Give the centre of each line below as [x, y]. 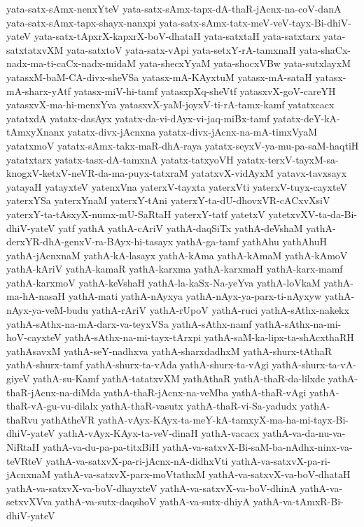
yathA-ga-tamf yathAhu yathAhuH [251, 241]
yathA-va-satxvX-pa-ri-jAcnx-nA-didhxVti [137, 460]
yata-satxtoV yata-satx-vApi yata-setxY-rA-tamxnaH [181, 49]
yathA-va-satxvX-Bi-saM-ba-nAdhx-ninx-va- [257, 447]
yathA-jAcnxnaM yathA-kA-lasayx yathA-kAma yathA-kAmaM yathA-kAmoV [177, 255]
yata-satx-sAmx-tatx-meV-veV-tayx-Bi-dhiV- [255, 22]
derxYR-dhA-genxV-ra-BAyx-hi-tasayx [90, 241]
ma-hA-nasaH [36, 296]
